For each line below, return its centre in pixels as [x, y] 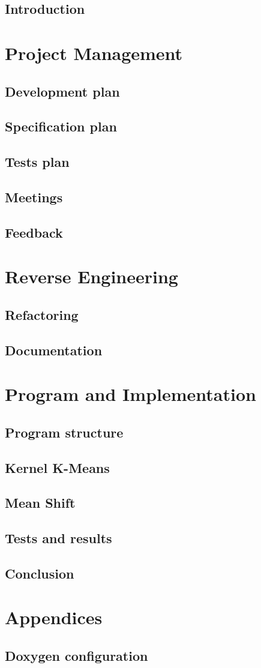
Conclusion [40, 573]
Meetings [34, 197]
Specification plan [61, 126]
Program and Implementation [130, 394]
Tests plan [37, 162]
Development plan [62, 91]
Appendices [54, 617]
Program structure [64, 432]
